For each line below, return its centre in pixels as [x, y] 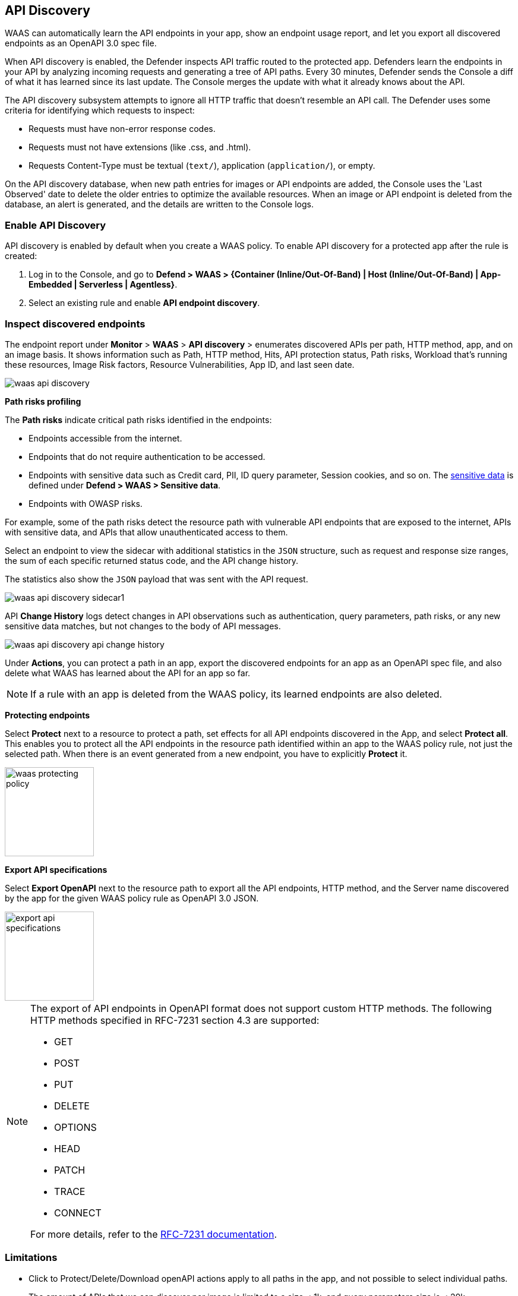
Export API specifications [56, 869]
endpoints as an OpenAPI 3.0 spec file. [81, 43]
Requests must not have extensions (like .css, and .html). [140, 147]
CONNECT [78, 1213]
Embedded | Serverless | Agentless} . [103, 285]
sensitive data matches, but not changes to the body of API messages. [143, 626]
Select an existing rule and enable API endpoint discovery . [144, 303]
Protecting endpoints [48, 715]
